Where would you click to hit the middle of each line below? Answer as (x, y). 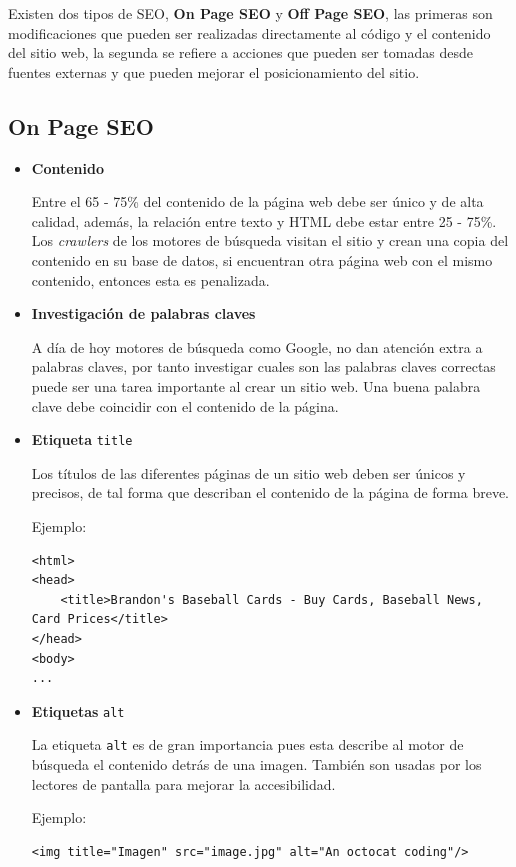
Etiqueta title (82, 439)
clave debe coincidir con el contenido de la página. (185, 405)
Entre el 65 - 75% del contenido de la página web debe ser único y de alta (257, 201)
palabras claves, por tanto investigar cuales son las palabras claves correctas (263, 366)
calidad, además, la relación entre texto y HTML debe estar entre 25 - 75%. (264, 220)
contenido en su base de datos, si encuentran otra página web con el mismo (262, 259)
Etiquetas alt (78, 710)
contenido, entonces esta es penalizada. (150, 279)
